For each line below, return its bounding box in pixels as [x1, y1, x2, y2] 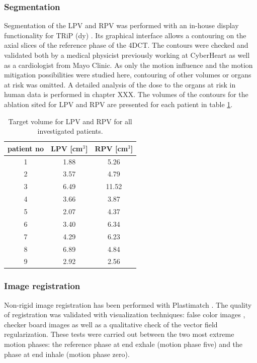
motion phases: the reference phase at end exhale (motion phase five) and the [4, 339, 243, 349]
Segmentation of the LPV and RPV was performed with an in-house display [4, 20, 239, 31]
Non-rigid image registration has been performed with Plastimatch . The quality [4, 299, 252, 310]
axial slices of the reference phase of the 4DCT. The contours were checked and [4, 40, 248, 50]
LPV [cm [51, 143, 83, 153]
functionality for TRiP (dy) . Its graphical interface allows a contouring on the [4, 30, 246, 40]
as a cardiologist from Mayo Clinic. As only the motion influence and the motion [4, 59, 253, 70]
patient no [8, 143, 44, 153]
